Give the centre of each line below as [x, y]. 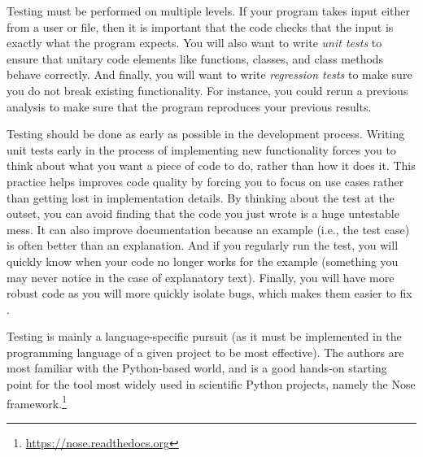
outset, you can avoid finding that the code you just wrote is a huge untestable [203, 213]
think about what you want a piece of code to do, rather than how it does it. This [211, 165]
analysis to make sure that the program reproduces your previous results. [189, 106]
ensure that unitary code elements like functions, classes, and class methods [195, 58]
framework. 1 [37, 402]
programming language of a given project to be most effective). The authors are [205, 352]
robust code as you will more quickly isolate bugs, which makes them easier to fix [209, 293]
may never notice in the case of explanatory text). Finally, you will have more [201, 277]
